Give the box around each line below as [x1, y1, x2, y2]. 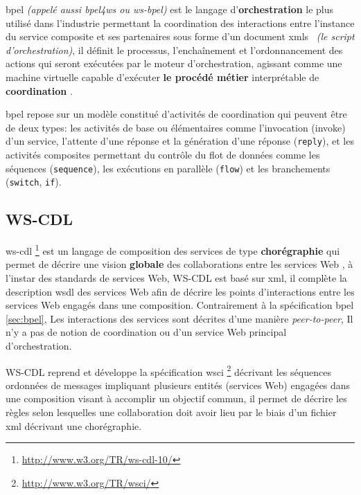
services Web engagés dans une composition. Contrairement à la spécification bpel [6, 298, 354, 312]
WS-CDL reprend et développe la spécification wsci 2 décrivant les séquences [6, 362, 331, 379]
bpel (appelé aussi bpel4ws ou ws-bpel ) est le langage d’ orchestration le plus [6, 2, 334, 16]
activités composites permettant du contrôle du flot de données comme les [6, 147, 320, 161]
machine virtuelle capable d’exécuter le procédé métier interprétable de [6, 69, 319, 84]
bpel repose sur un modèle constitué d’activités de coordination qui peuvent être [6, 107, 347, 121]
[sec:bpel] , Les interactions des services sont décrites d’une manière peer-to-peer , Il [6, 311, 353, 325]
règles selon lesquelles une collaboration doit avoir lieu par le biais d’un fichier [6, 404, 337, 419]
